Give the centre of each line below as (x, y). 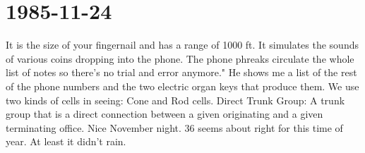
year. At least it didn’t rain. (66, 141)
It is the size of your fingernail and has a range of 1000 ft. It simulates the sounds (182, 45)
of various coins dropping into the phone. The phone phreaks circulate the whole (180, 58)
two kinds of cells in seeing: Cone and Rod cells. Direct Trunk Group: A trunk (175, 100)
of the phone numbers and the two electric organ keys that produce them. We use (182, 86)
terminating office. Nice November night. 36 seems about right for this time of (174, 127)
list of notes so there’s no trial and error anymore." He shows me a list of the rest (181, 72)
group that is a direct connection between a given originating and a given (164, 114)
